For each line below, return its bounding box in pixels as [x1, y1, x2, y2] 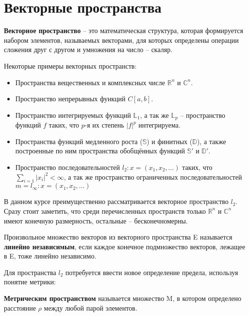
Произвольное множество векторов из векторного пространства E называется [4, 232, 232, 242]
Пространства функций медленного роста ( [15, 136, 143, 146]
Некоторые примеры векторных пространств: [4, 60, 137, 71]
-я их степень [84, 120, 124, 130]
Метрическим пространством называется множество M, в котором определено [4, 293, 242, 303]
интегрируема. [138, 120, 181, 130]
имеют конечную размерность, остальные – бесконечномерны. [4, 215, 188, 225]
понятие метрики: [4, 277, 56, 287]
